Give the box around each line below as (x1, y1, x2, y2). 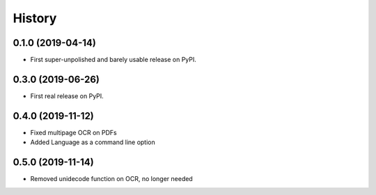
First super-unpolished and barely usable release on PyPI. (30, 56, 196, 64)
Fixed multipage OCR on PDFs (30, 128, 118, 136)
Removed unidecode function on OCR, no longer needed (30, 175, 193, 183)
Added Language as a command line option (30, 138, 156, 146)
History (13, 10, 57, 26)
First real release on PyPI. (30, 91, 104, 100)
